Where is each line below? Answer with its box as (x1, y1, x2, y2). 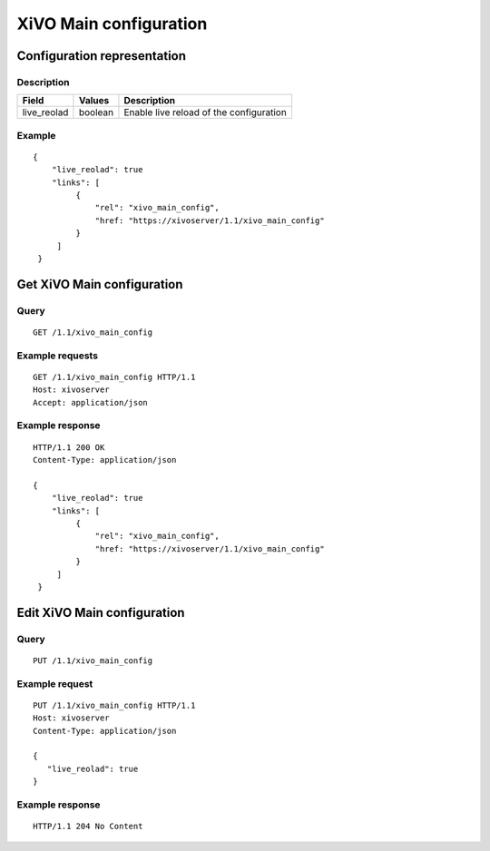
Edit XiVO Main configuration (16, 604, 185, 621)
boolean (78, 106, 113, 119)
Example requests (16, 349, 99, 362)
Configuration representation (16, 48, 186, 64)
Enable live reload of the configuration (123, 106, 288, 119)
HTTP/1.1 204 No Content (33, 821, 143, 832)
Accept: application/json (33, 397, 149, 407)
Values (78, 94, 110, 107)
